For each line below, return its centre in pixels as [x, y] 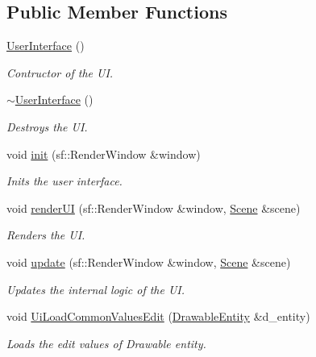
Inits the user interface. [64, 181]
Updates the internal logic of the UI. [96, 289]
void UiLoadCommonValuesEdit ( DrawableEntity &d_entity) [158, 316]
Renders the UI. [46, 235]
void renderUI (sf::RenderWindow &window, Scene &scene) [154, 208]
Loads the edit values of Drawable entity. [106, 343]
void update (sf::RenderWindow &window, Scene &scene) [149, 262]
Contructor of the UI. [60, 72]
